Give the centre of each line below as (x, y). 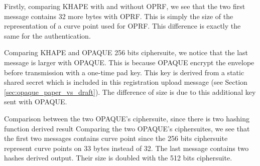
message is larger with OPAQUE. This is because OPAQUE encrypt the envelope (129, 62)
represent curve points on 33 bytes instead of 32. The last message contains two (126, 148)
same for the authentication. (47, 35)
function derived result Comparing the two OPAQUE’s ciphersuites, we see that (127, 128)
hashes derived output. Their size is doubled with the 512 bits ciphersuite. (118, 158)
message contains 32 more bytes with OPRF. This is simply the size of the (119, 16)
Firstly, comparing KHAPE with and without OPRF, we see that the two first (125, 6)
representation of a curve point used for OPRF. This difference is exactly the (122, 26)
